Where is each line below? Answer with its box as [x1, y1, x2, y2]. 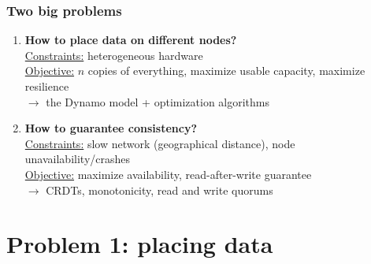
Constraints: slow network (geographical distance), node [24, 135, 295, 151]
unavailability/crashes [24, 151, 131, 167]
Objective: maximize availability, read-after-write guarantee [24, 165, 312, 182]
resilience [24, 78, 69, 94]
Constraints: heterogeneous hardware [24, 46, 203, 63]
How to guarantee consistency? [24, 120, 197, 136]
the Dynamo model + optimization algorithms [46, 93, 270, 110]
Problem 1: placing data [6, 228, 273, 260]
